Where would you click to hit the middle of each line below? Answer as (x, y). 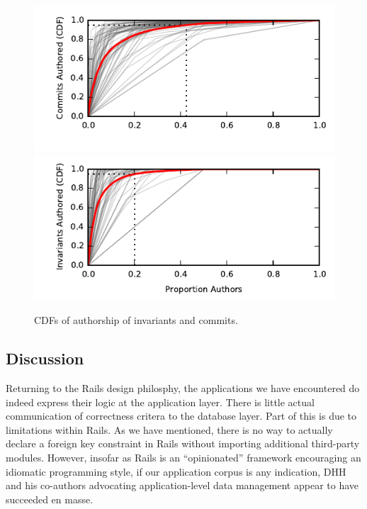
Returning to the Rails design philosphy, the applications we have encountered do (183, 388)
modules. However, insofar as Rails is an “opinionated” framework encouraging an (183, 458)
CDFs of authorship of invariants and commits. (136, 320)
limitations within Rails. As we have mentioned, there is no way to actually (169, 429)
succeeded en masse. (50, 499)
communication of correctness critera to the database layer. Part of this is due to (181, 416)
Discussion (45, 358)
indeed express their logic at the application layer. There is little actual (160, 402)
